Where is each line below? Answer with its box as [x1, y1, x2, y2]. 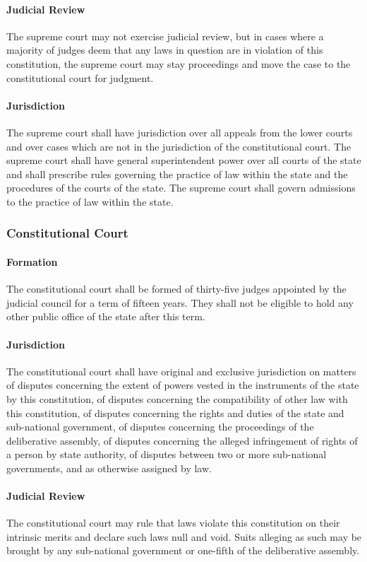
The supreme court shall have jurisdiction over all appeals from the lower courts [6, 124, 353, 139]
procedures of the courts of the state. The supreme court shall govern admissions [6, 180, 356, 195]
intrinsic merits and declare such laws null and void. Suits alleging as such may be [6, 529, 362, 544]
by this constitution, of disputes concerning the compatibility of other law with [6, 391, 348, 406]
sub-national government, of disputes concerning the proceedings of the [6, 419, 314, 434]
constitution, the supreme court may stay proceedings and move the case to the [6, 56, 351, 71]
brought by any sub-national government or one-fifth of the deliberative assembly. [6, 543, 360, 558]
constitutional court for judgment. [6, 70, 154, 85]
